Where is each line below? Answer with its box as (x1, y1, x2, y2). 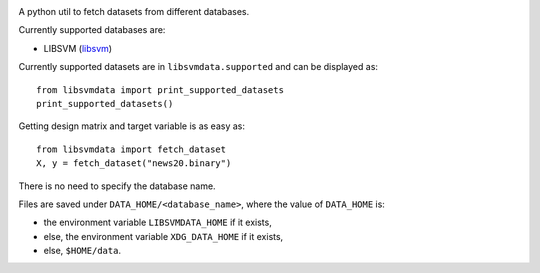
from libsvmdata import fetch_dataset (36, 143, 227, 155)
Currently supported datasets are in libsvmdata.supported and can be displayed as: (18, 61, 379, 73)
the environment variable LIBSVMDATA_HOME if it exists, (43, 216, 272, 229)
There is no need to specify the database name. (18, 180, 216, 192)
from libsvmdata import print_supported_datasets (36, 84, 285, 95)
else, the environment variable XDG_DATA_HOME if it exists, (43, 230, 284, 242)
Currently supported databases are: (18, 24, 166, 36)
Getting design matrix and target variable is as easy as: (18, 120, 245, 132)
